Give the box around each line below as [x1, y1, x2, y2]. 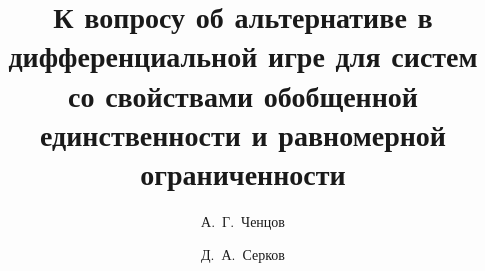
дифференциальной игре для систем [8, 35, 478, 76]
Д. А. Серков [201, 244, 285, 265]
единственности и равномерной [39, 113, 446, 154]
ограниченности [140, 152, 346, 193]
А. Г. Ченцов [201, 210, 285, 231]
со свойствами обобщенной [68, 74, 418, 115]
